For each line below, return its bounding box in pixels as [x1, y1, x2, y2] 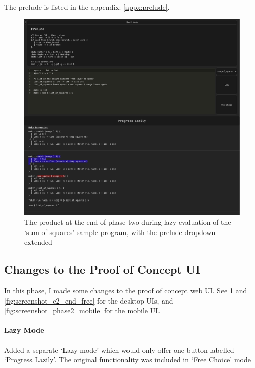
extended [24, 237, 52, 247]
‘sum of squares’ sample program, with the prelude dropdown [24, 226, 216, 237]
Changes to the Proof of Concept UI [4, 261, 200, 277]
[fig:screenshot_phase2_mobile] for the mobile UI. [4, 305, 161, 316]
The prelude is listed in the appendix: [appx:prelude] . [4, 2, 170, 12]
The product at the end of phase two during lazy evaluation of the [24, 217, 231, 227]
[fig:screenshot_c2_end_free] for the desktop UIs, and [4, 295, 173, 306]
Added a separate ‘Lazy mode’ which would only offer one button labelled [4, 344, 234, 355]
